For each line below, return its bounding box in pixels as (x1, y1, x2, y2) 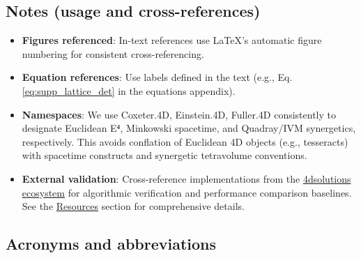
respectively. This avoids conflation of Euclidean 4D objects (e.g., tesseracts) (22, 134, 348, 149)
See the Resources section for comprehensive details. (22, 199, 245, 213)
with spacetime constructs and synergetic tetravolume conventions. (22, 148, 307, 162)
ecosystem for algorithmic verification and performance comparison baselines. (22, 185, 352, 199)
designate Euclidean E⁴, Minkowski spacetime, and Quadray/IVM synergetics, (22, 121, 356, 135)
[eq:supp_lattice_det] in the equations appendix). (22, 83, 236, 98)
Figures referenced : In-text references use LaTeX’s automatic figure (22, 33, 322, 47)
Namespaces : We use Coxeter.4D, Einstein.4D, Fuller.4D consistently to (22, 107, 337, 121)
